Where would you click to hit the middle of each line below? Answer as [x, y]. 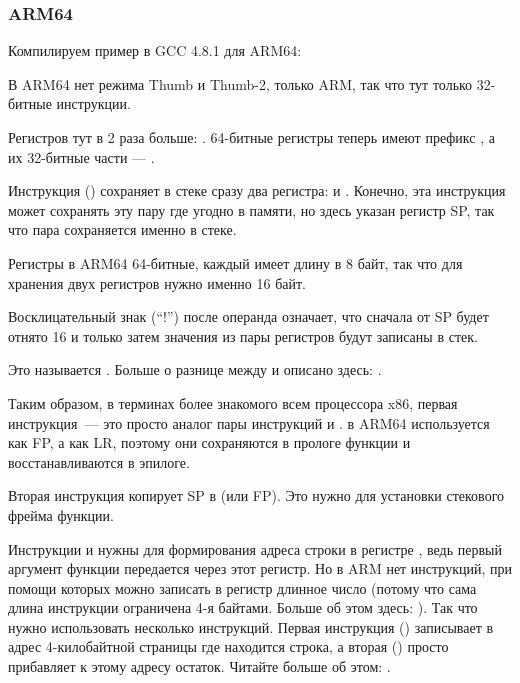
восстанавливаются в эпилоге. [99, 461]
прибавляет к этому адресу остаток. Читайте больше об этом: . [199, 666]
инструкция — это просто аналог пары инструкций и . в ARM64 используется [249, 422]
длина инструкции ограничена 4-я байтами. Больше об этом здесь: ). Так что [243, 607]
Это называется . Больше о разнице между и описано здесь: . [195, 369]
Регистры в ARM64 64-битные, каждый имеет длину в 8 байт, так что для [235, 262]
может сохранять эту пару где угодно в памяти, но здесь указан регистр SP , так [251, 209]
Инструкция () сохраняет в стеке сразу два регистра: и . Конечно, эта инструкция [257, 190]
